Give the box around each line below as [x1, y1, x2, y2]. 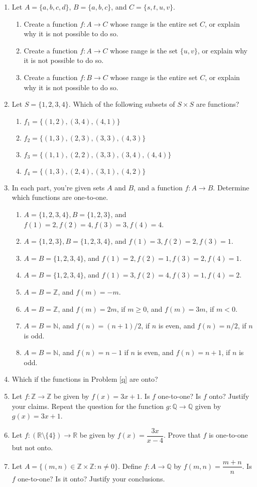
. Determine [213, 182, 249, 192]
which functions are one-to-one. [12, 192, 108, 202]
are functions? [196, 99, 239, 109]
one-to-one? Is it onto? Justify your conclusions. [18, 473, 165, 483]
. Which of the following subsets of [68, 99, 175, 109]
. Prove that [163, 430, 201, 440]
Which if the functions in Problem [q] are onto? [12, 374, 158, 384]
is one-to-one [208, 430, 248, 440]
